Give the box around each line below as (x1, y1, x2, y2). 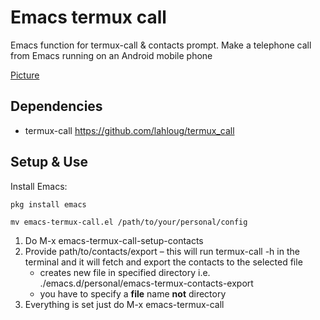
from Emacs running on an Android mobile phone (10, 49, 213, 61)
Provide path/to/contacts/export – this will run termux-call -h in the (24, 245, 300, 257)
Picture (10, 69, 40, 81)
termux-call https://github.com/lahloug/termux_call (24, 124, 235, 136)
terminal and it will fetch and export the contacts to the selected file (24, 256, 303, 268)
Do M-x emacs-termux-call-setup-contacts (24, 234, 204, 246)
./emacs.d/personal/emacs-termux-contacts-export (39, 277, 254, 289)
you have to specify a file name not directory (39, 287, 227, 300)
